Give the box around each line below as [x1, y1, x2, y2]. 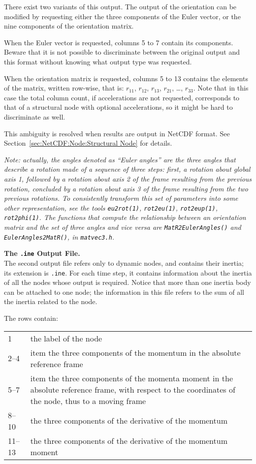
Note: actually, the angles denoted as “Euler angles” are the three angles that [4, 154, 236, 164]
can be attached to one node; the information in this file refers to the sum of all [4, 286, 245, 297]
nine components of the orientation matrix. [4, 21, 134, 31]
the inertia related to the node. [4, 296, 97, 307]
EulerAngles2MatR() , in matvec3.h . [4, 231, 115, 242]
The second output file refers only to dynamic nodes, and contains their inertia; [4, 257, 244, 268]
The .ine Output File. [4, 248, 80, 258]
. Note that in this [193, 83, 249, 93]
